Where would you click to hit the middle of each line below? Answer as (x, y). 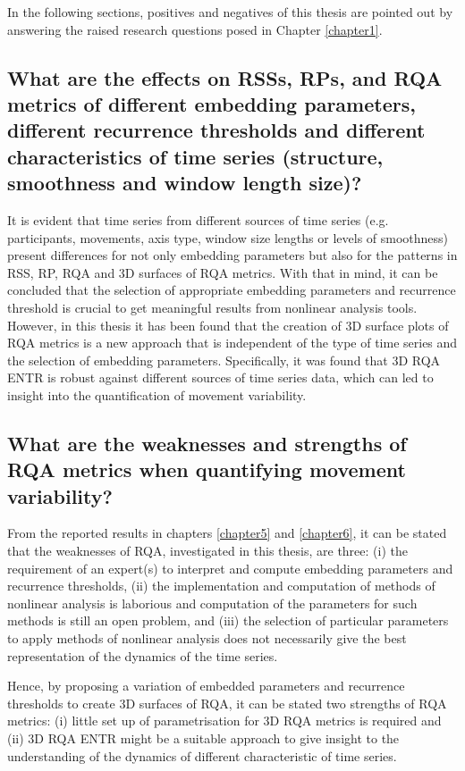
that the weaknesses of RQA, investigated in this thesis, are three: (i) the (207, 551)
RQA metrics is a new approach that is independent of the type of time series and (232, 343)
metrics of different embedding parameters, (211, 103)
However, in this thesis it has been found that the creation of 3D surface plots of (228, 325)
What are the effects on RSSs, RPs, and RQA (225, 77)
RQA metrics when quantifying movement (207, 469)
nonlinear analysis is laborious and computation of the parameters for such (212, 603)
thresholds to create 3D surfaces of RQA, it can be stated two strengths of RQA (227, 703)
